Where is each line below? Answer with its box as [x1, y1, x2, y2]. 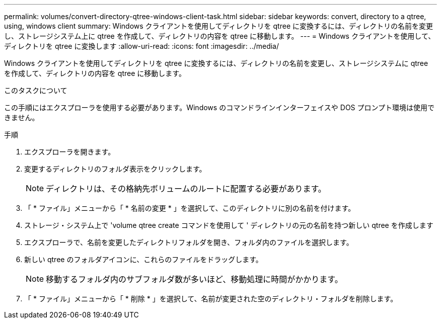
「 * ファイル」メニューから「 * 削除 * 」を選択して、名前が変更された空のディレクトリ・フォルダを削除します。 [24, 294, 398, 303]
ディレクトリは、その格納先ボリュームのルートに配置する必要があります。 [46, 184, 326, 194]
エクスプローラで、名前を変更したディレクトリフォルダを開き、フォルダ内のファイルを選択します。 [24, 238, 353, 247]
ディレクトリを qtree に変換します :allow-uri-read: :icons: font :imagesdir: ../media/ [4, 42, 279, 50]
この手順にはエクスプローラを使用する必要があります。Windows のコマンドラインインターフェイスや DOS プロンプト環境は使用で [4, 103, 435, 112]
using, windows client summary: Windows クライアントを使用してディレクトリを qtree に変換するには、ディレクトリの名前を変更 [4, 22, 433, 30]
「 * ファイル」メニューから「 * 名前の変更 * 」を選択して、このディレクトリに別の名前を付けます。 [24, 204, 355, 212]
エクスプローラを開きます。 [24, 147, 115, 156]
